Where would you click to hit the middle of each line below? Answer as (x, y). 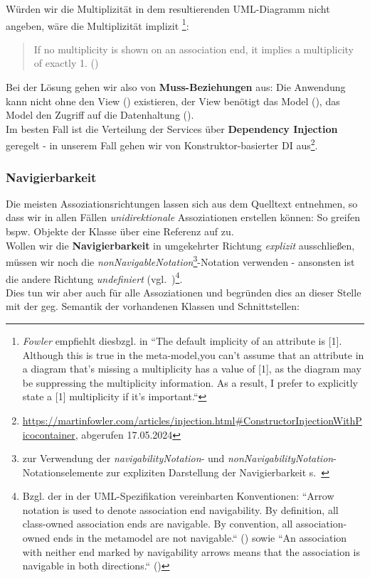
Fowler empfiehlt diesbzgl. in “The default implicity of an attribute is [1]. (182, 340)
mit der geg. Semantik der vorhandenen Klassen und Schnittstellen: (153, 306)
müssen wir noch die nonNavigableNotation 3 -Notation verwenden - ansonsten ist (180, 261)
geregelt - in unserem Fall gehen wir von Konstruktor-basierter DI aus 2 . (162, 144)
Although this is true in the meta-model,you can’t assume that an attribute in (193, 354)
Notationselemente (63, 472)
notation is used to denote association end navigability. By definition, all (180, 509)
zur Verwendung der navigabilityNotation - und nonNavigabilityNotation (178, 458)
